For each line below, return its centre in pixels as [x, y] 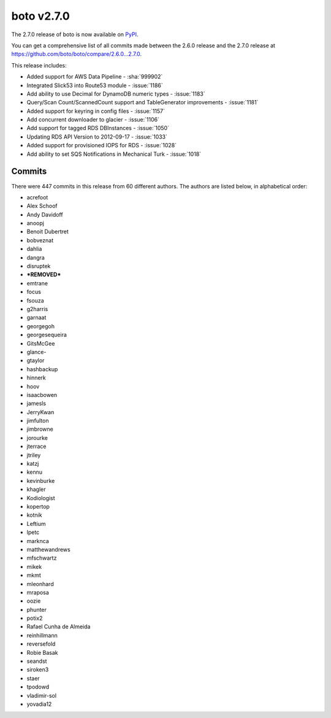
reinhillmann [42, 635]
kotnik [34, 515]
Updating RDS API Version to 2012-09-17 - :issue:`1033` [97, 137]
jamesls [36, 403]
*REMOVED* [44, 275]
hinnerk [36, 378]
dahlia [34, 249]
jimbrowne [40, 429]
